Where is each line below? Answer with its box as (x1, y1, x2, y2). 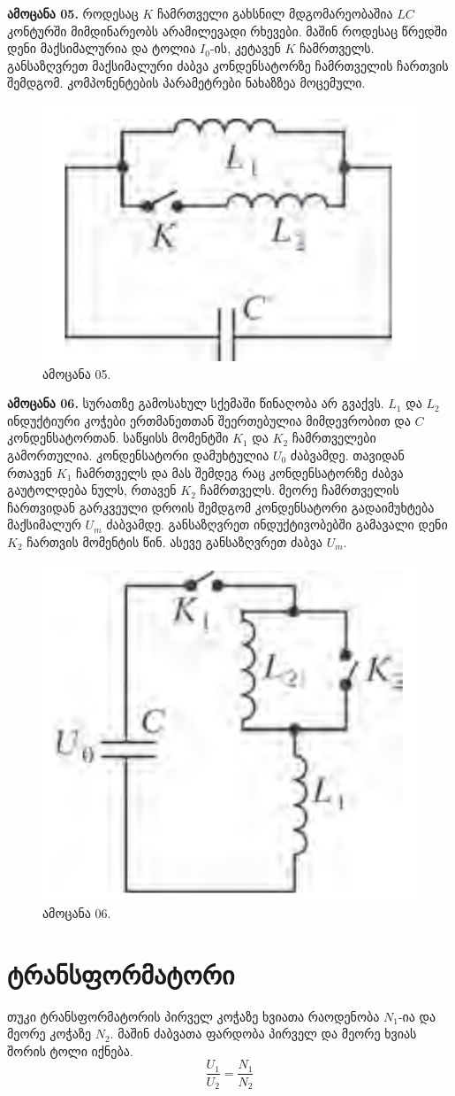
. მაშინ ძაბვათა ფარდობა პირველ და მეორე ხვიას (110, 1024, 417, 1043)
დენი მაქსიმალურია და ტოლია (7, 39, 196, 58)
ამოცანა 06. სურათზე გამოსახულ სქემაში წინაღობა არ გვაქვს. (7, 394, 384, 413)
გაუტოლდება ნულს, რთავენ (7, 481, 177, 499)
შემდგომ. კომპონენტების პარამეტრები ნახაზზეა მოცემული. (7, 73, 366, 92)
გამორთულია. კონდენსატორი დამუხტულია (7, 446, 269, 464)
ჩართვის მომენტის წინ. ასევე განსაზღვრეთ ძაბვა (27, 532, 322, 551)
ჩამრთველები (292, 428, 376, 447)
